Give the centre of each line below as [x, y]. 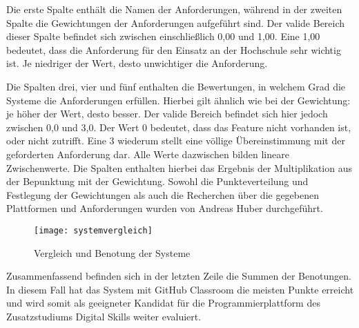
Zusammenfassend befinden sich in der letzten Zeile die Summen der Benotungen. [179, 276]
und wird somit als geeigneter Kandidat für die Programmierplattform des [163, 303]
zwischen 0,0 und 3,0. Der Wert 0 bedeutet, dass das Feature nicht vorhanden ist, [179, 127]
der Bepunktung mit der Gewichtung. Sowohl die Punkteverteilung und [157, 181]
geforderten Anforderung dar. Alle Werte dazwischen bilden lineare [148, 154]
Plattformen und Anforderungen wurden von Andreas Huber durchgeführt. [165, 208]
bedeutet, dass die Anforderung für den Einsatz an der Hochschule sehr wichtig [174, 49]
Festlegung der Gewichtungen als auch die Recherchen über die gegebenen [163, 194]
